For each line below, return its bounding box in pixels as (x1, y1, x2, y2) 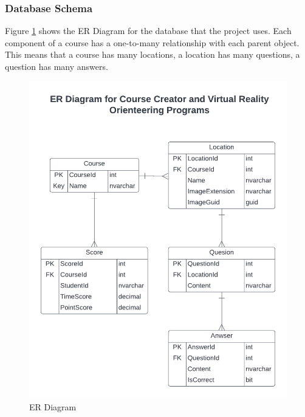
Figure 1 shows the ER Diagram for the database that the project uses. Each (5, 24, 292, 37)
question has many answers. (5, 60, 108, 72)
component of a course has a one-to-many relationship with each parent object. (5, 36, 300, 49)
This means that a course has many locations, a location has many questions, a (5, 48, 300, 61)
